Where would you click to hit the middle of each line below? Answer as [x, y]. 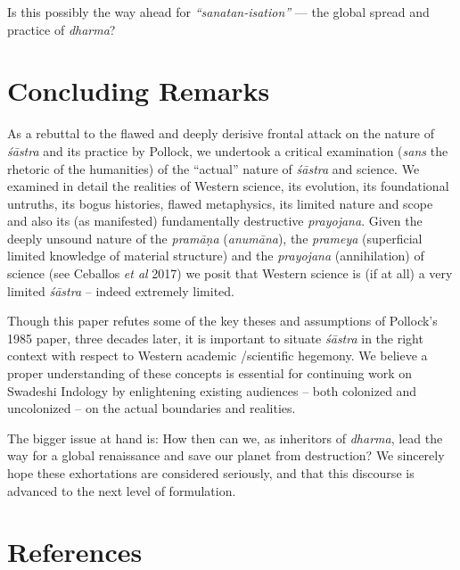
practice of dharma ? [62, 29]
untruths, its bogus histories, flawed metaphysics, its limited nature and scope [220, 203]
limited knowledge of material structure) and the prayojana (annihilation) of [216, 256]
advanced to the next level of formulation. [122, 490]
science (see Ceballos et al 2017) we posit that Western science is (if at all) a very [230, 273]
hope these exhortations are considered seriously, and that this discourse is [211, 473]
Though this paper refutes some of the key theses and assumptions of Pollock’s [222, 321]
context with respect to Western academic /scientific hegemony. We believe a [218, 355]
